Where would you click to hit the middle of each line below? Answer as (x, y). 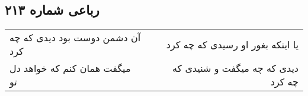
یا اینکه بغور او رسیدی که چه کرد (232, 44)
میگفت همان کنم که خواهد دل (70, 68)
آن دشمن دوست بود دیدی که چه (75, 38)
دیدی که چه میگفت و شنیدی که (235, 68)
